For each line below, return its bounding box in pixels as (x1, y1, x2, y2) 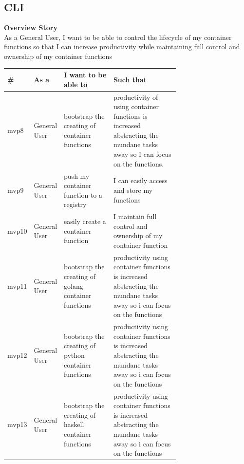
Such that (113, 74, 147, 84)
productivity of (113, 92, 158, 102)
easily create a (64, 216, 106, 226)
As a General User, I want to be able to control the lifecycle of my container (4, 32, 232, 42)
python (64, 350, 85, 360)
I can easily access (113, 175, 168, 186)
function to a (64, 189, 103, 200)
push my (64, 170, 90, 181)
